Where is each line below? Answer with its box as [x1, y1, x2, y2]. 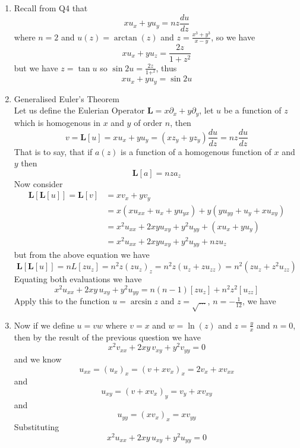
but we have [14, 61, 58, 74]
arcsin [130, 298, 152, 307]
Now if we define [14, 318, 74, 331]
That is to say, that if [14, 145, 93, 157]
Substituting [14, 421, 59, 433]
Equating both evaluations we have [14, 273, 142, 285]
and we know [14, 352, 62, 365]
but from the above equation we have [14, 248, 150, 261]
